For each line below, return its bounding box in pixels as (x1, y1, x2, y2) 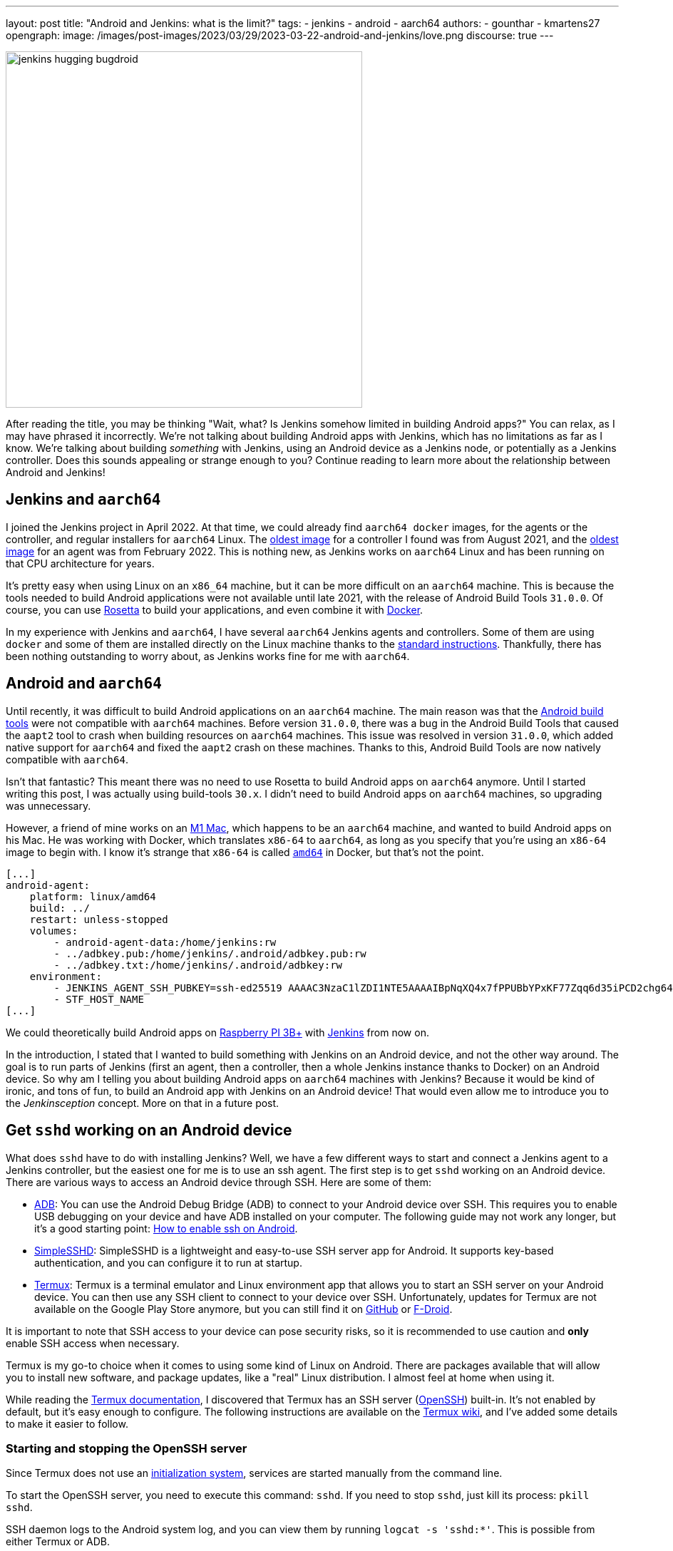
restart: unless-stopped (29, 913, 168, 925)
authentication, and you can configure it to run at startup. (34, 1256, 302, 1269)
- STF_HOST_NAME (53, 993, 144, 1005)
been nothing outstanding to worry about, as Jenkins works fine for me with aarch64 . (6, 649, 410, 662)
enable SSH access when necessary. (6, 1336, 180, 1349)
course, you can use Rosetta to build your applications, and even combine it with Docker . (6, 603, 423, 616)
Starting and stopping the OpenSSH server (6, 1441, 247, 1455)
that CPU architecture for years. (6, 557, 155, 570)
